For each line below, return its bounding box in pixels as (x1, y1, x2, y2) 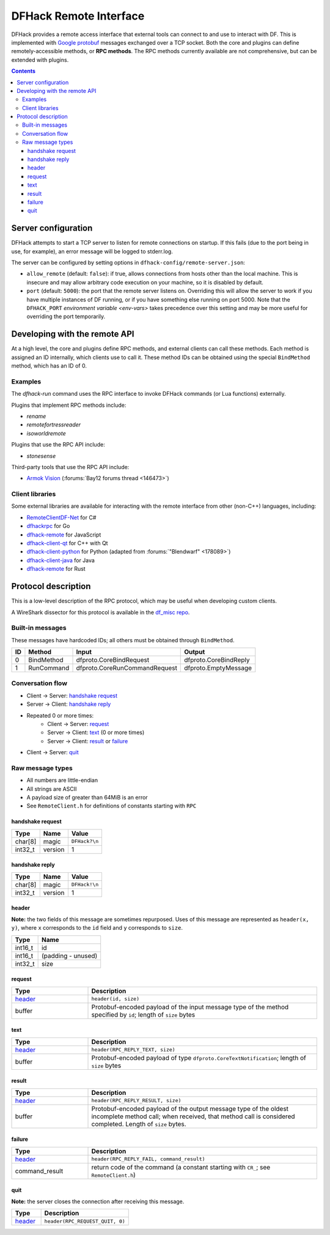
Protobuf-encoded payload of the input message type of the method (91, 1003, 289, 1011)
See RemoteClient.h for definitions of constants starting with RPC (26, 802, 197, 810)
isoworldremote (26, 429, 67, 437)
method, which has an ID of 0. (11, 362, 87, 369)
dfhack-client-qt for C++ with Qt (26, 540, 108, 547)
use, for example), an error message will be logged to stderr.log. (11, 248, 174, 255)
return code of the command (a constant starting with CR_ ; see (91, 1163, 271, 1171)
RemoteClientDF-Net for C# (26, 514, 97, 521)
